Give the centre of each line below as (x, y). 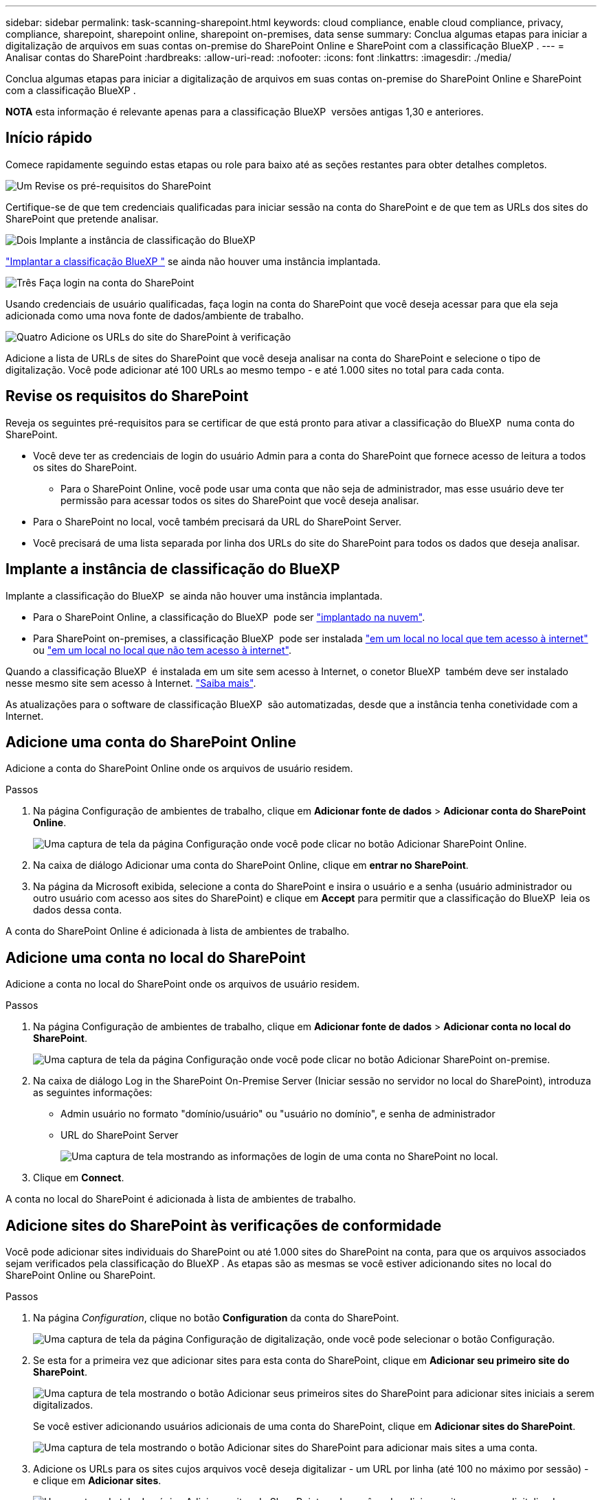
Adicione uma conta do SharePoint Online (151, 742)
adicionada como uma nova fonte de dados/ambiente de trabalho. (155, 315)
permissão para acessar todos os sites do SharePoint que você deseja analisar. (240, 500)
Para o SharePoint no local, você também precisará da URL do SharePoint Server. (218, 521)
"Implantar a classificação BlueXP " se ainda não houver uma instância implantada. (193, 261)
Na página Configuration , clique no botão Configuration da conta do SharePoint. (216, 1318)
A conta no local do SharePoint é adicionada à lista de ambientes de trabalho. (181, 1199)
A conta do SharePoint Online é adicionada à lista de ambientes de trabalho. (178, 931)
